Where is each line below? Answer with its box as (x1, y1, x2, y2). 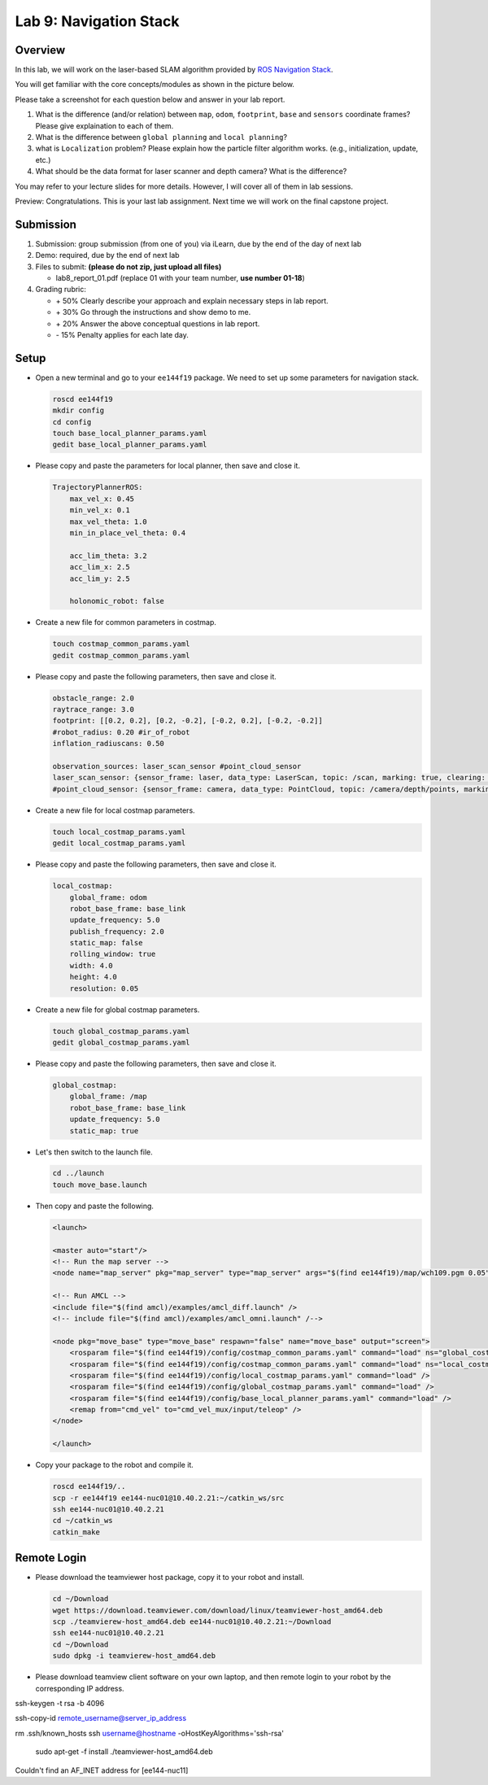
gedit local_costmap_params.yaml (52, 839, 186, 848)
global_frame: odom (69, 892, 148, 902)
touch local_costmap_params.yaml (52, 827, 186, 836)
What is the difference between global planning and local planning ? (35, 133, 288, 142)
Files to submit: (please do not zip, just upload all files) (35, 261, 222, 272)
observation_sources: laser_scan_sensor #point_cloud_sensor (52, 762, 302, 770)
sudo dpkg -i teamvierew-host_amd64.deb (52, 1652, 216, 1661)
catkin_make (52, 1527, 101, 1537)
